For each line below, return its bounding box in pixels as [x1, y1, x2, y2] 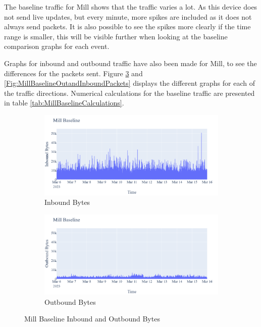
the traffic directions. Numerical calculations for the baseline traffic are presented [4, 87, 255, 98]
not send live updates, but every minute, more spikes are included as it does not [4, 11, 252, 22]
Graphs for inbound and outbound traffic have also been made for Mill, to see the [4, 58, 257, 68]
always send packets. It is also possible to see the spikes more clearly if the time [4, 21, 251, 32]
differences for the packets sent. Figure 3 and [4, 68, 143, 78]
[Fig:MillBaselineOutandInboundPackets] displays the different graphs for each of [4, 78, 255, 88]
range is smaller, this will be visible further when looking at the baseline [4, 31, 228, 41]
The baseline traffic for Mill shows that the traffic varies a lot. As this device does [4, 2, 257, 12]
